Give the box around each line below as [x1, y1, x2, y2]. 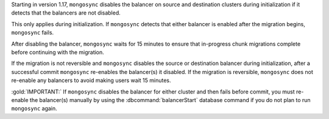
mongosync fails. [11, 29, 54, 36]
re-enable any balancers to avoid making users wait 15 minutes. [11, 76, 171, 84]
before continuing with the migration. [11, 49, 105, 56]
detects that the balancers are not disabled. [11, 9, 121, 16]
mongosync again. [11, 105, 57, 112]
